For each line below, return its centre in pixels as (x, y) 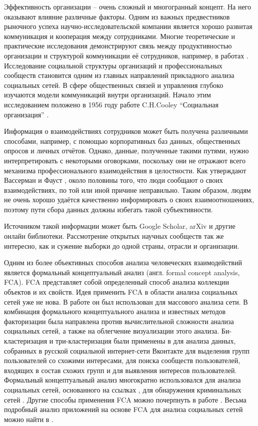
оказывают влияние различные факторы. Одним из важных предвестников (117, 16)
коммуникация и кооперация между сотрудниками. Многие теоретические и (119, 36)
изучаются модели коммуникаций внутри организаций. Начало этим (107, 95)
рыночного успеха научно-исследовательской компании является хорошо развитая (128, 26)
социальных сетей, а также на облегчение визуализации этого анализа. (112, 331)
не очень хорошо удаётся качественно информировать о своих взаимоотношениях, (129, 200)
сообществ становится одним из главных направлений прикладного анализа (119, 75)
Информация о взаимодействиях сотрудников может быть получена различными (126, 131)
